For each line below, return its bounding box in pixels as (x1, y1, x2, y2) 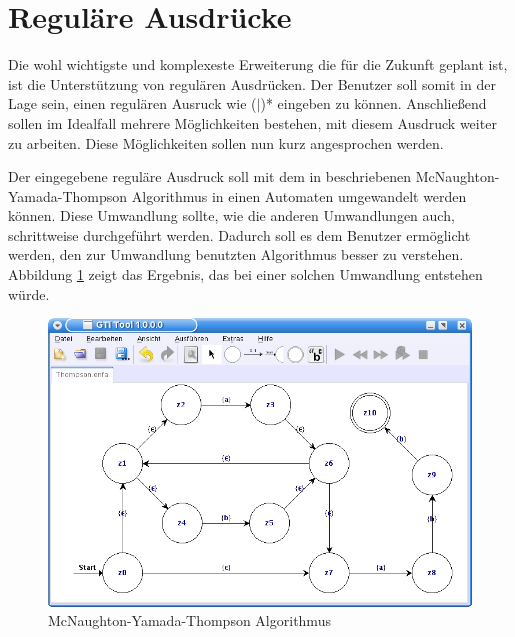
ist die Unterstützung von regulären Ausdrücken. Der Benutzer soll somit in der (8, 73, 496, 94)
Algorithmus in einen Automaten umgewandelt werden (131, 185, 467, 206)
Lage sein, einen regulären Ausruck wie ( (8, 93, 257, 114)
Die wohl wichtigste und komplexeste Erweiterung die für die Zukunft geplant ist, (8, 54, 508, 75)
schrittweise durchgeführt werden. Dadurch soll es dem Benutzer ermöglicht (8, 224, 471, 245)
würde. (8, 283, 50, 304)
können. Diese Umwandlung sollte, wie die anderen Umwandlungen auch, (8, 205, 455, 226)
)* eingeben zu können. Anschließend (260, 93, 487, 114)
